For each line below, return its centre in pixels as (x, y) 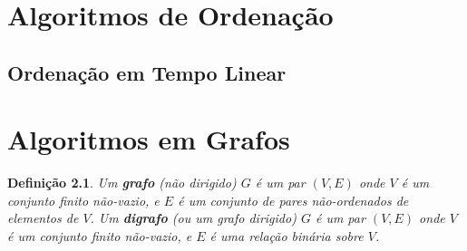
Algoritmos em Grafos (149, 139)
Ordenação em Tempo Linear (147, 72)
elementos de (43, 218)
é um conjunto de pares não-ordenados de (293, 200)
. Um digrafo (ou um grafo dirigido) (193, 218)
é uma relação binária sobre (287, 236)
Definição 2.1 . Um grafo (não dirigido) (122, 183)
